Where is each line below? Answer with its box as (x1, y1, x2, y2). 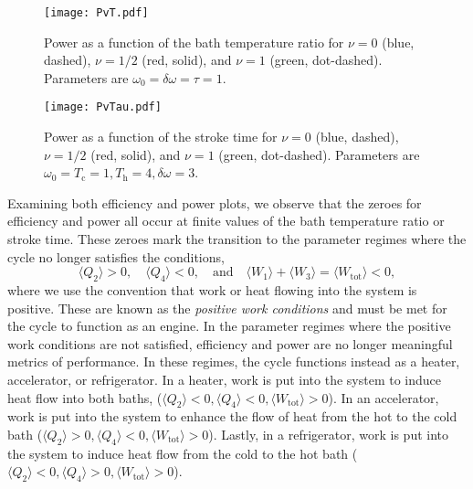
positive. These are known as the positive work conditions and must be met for (7, 298, 447, 317)
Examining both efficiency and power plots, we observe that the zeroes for (7, 193, 422, 212)
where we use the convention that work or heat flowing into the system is (7, 281, 417, 300)
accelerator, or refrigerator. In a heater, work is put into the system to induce (7, 370, 442, 389)
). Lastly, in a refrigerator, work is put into (208, 425, 449, 443)
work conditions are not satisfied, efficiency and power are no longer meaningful (7, 334, 453, 353)
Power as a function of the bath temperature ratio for (44, 32, 344, 51)
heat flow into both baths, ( (7, 388, 163, 407)
